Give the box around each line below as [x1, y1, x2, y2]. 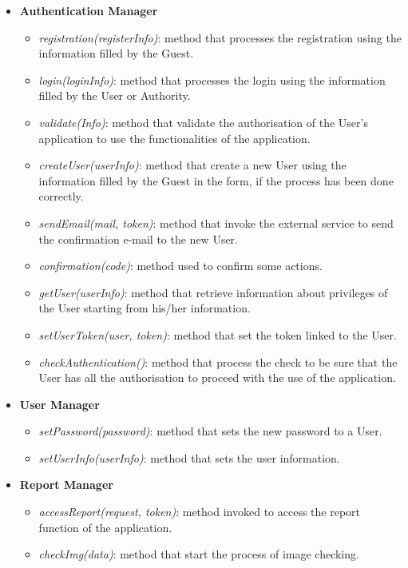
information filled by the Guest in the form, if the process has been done [38, 172, 394, 189]
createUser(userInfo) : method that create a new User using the [38, 157, 347, 173]
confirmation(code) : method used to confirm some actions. [38, 257, 323, 274]
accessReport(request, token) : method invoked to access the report [38, 503, 361, 520]
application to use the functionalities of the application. [38, 129, 311, 146]
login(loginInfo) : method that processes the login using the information [38, 71, 386, 88]
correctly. [38, 188, 84, 205]
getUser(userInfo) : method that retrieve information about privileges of [38, 284, 388, 300]
